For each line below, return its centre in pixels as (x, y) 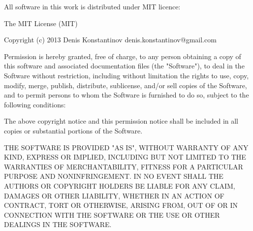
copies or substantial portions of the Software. (73, 130)
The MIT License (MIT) (41, 23)
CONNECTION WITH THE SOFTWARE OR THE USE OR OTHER (112, 214)
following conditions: (35, 104)
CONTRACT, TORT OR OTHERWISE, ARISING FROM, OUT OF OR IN (121, 205)
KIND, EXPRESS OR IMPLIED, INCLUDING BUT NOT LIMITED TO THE (125, 157)
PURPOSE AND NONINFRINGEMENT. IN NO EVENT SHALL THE (114, 176)
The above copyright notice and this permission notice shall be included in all (121, 121)
